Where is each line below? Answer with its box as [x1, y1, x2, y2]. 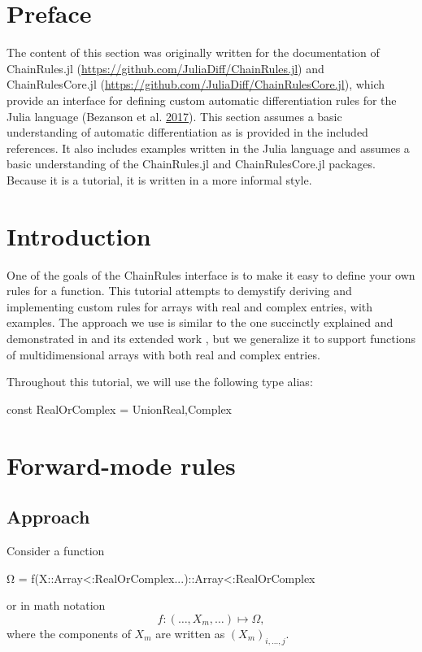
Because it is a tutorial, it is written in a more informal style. [7, 171, 312, 188]
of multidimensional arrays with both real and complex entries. [7, 346, 320, 363]
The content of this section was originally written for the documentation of [7, 44, 380, 61]
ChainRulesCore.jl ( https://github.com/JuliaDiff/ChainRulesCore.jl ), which [7, 76, 385, 93]
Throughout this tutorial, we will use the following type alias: [7, 373, 313, 390]
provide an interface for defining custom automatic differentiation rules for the [7, 91, 397, 108]
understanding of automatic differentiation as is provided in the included [7, 124, 368, 141]
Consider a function [7, 541, 105, 559]
